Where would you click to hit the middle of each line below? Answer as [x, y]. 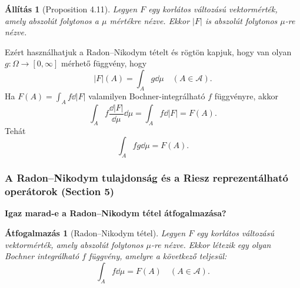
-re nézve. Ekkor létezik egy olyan [211, 244]
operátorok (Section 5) [60, 191]
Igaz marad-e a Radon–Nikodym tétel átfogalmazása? [116, 213]
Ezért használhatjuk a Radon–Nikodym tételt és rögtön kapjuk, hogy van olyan [148, 51]
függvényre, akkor [246, 96]
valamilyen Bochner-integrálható [147, 96]
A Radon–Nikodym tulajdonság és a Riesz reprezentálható [146, 178]
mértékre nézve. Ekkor [150, 20]
